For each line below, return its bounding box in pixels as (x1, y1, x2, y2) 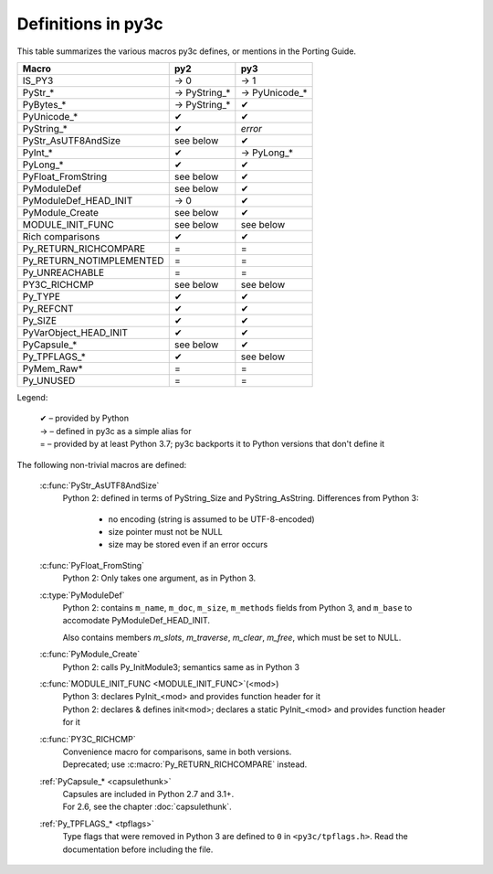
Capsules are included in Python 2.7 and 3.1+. (62, 789, 235, 800)
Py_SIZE (22, 314, 58, 326)
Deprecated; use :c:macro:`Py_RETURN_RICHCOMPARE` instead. (62, 759, 308, 770)
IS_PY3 (22, 74, 54, 87)
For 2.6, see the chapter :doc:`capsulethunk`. (62, 801, 232, 813)
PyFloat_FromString (22, 170, 108, 183)
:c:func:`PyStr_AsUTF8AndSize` (39, 480, 160, 491)
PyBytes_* (22, 98, 67, 111)
